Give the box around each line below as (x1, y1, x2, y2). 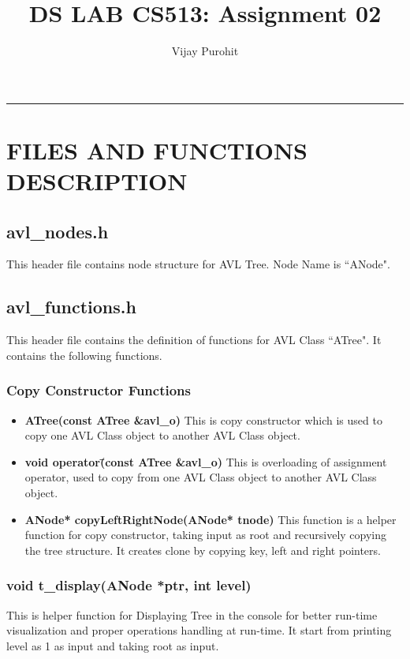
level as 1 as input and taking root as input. (6, 637, 219, 653)
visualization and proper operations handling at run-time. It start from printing (6, 622, 392, 638)
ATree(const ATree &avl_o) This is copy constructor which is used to (24, 411, 382, 428)
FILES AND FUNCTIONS (6, 133, 308, 166)
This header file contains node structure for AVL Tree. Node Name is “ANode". (6, 256, 390, 272)
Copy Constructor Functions (6, 380, 191, 400)
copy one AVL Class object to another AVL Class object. (24, 427, 300, 444)
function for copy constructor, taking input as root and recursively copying (24, 526, 387, 543)
